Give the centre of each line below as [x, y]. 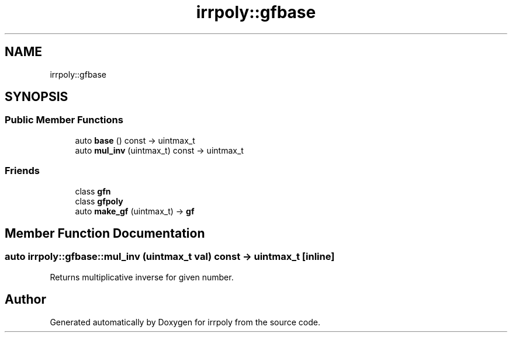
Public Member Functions [64, 120]
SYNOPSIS [37, 97]
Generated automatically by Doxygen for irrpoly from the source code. [185, 322]
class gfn [93, 191]
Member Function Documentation [105, 233]
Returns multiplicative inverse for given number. [142, 277]
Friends [22, 171]
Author [25, 300]
